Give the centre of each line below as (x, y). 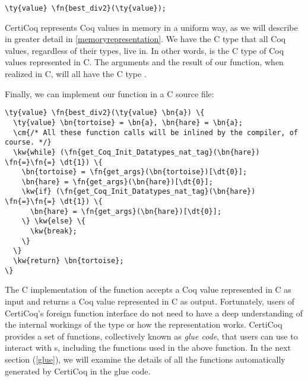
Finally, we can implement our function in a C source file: (109, 93)
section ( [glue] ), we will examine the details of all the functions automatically (145, 359)
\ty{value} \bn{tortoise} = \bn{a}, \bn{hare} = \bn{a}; (128, 122)
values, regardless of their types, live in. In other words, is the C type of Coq (145, 50)
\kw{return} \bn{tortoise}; (69, 261)
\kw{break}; (53, 231)
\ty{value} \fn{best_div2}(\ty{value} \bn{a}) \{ (105, 113)
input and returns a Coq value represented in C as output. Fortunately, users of (150, 301)
